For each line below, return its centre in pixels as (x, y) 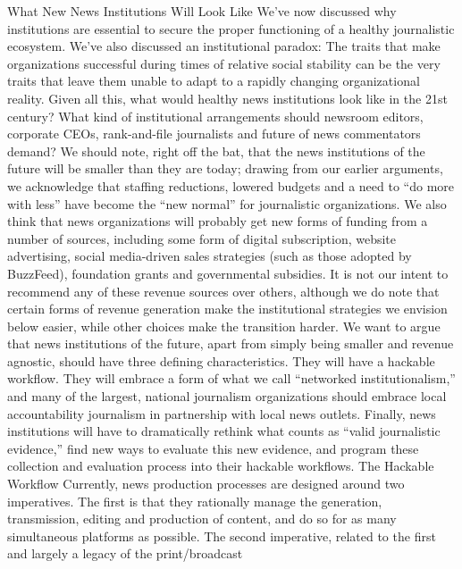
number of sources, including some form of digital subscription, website (202, 238)
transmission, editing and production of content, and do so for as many (202, 519)
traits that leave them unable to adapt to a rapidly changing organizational (214, 81)
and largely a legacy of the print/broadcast (125, 553)
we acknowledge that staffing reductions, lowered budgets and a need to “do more (231, 185)
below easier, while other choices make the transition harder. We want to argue (224, 326)
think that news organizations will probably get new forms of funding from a (218, 221)
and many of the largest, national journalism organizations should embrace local (227, 396)
